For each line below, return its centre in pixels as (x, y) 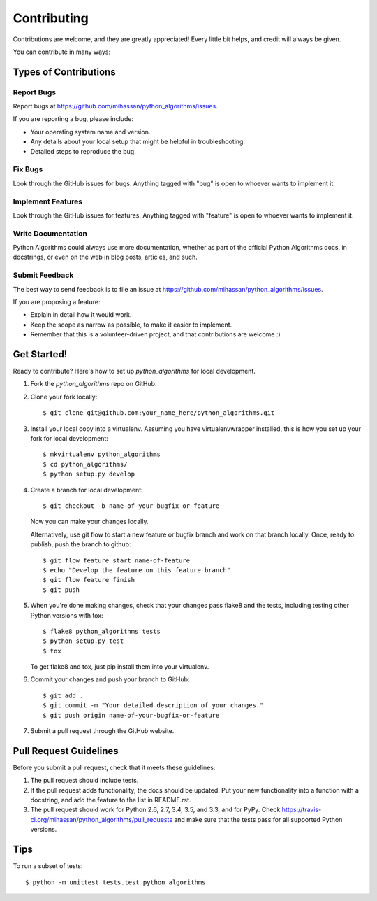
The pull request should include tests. (84, 781)
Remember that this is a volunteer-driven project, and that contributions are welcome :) (155, 334)
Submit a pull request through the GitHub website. (102, 731)
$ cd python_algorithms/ (85, 464)
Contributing (51, 18)
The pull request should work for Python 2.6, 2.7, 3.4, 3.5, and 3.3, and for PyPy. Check (155, 810)
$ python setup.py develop (89, 474)
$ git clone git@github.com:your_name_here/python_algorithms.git (159, 413)
